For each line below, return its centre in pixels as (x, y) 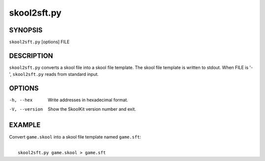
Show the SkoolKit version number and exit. (92, 109)
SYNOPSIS (26, 30)
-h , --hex (21, 100)
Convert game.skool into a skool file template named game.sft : (75, 137)
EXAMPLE (25, 125)
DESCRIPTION (31, 56)
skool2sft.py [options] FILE (39, 42)
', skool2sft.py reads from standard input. (54, 74)
